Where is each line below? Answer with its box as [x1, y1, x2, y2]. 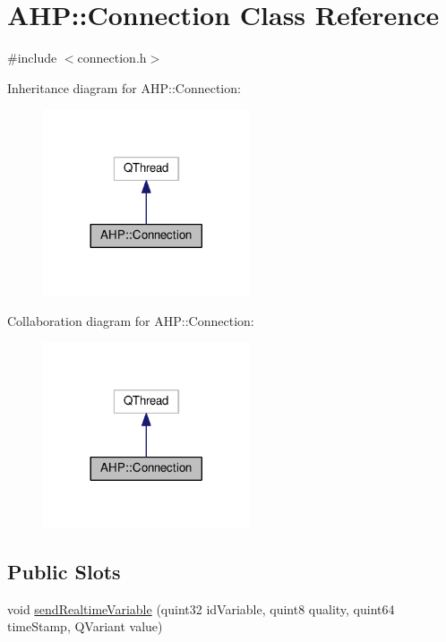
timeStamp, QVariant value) [7, 617, 163, 636]
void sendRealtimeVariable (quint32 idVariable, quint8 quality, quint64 [7, 599, 395, 618]
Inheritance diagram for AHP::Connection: [7, 78, 241, 97]
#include [7, 48, 57, 67]
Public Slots [7, 557, 121, 585]
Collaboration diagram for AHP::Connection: [7, 311, 254, 330]
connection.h [77, 48, 147, 67]
